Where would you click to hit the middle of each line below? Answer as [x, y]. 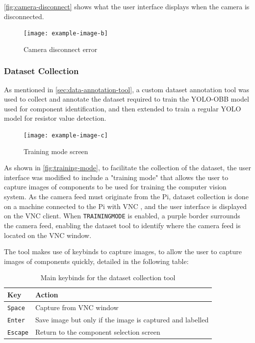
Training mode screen [56, 151]
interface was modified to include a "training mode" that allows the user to [116, 177]
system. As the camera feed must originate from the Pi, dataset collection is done [126, 197]
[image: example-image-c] [66, 136]
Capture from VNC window [77, 307]
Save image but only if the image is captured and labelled [122, 319]
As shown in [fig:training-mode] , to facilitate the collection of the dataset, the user [128, 168]
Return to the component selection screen [98, 331]
